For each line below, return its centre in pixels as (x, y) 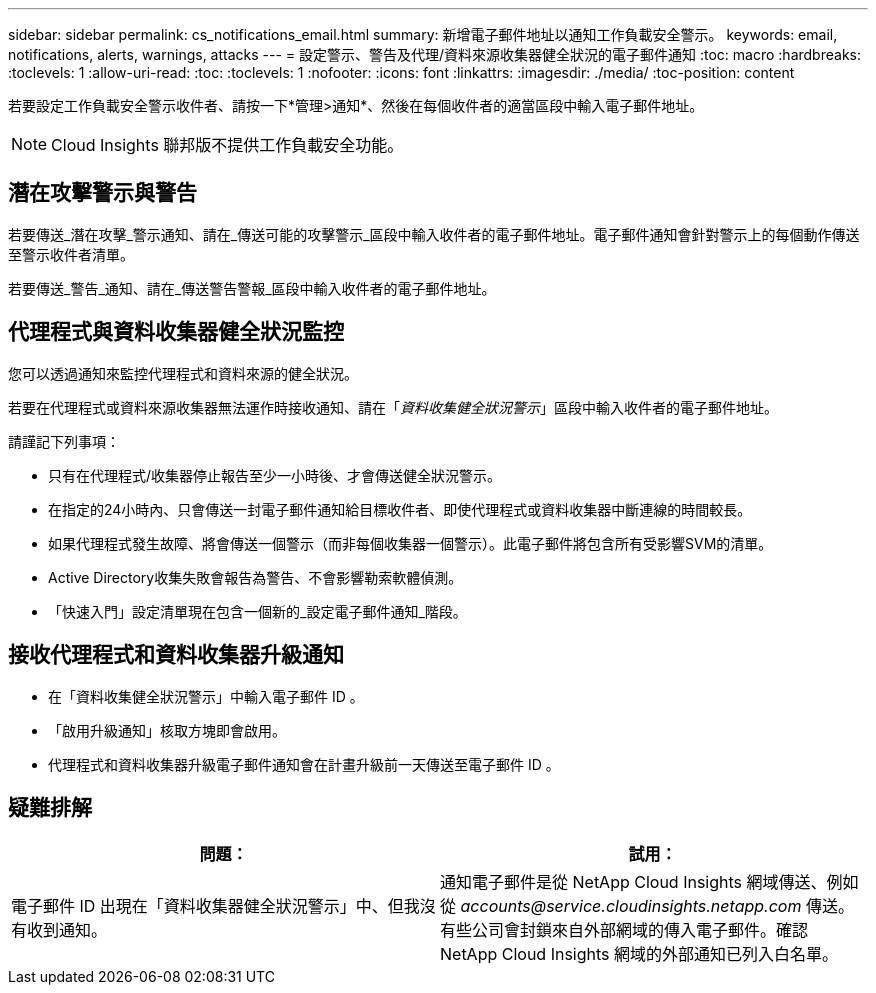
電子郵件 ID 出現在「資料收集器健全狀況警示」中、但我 (215, 906)
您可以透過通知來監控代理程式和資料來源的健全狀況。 (183, 373)
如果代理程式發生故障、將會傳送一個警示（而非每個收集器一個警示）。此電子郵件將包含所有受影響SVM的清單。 (410, 543)
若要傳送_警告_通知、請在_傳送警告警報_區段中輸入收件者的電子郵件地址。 (252, 288)
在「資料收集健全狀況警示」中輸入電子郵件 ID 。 (206, 696)
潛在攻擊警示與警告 (102, 193)
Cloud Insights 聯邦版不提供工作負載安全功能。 (227, 145)
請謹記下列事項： (64, 441)
